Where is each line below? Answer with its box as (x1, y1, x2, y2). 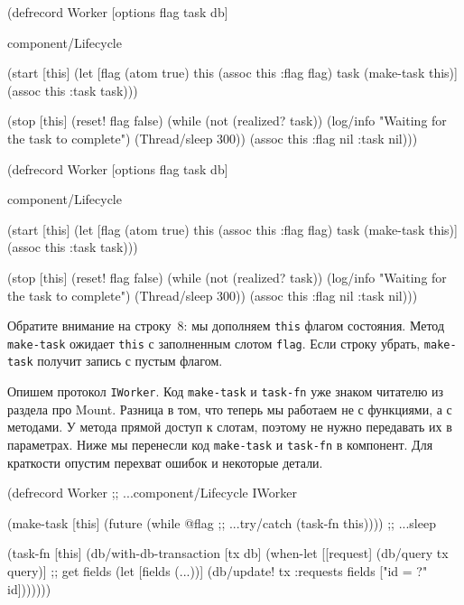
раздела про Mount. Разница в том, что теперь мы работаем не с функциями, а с (7, 399, 452, 418)
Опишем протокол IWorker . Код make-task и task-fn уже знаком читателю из (7, 382, 444, 401)
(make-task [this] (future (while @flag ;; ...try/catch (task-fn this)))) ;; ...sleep (7, 513, 436, 532)
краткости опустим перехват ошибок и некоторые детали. (7, 452, 323, 471)
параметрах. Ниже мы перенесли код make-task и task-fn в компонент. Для (7, 434, 433, 453)
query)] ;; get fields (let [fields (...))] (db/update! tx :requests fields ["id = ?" (7, 561, 428, 580)
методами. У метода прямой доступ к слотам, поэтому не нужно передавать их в (7, 417, 452, 436)
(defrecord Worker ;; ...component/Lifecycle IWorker (7, 483, 297, 502)
